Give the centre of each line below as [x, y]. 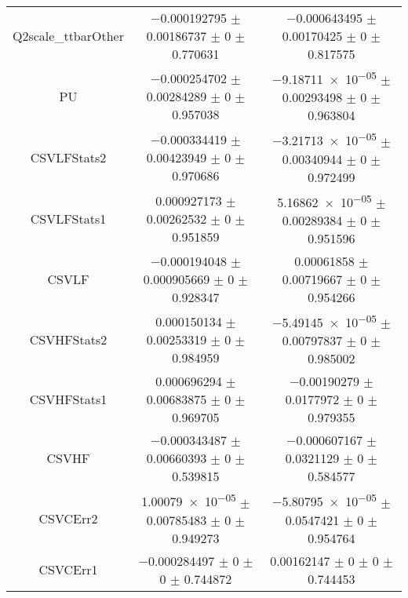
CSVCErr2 [68, 518]
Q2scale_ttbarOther [68, 36]
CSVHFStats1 [68, 399]
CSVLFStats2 [68, 157]
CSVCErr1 [68, 570]
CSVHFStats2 [68, 339]
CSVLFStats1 [68, 219]
